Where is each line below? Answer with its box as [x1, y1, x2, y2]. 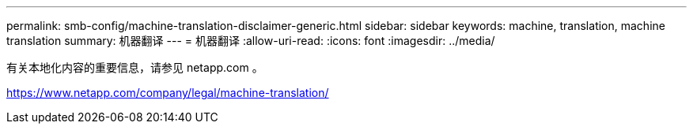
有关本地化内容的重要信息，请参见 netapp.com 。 [6, 61, 263, 74]
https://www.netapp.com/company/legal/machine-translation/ [6, 86, 329, 99]
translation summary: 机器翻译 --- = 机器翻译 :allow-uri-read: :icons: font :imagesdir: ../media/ [6, 34, 495, 47]
